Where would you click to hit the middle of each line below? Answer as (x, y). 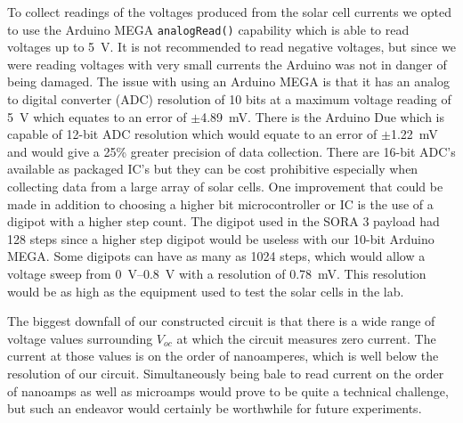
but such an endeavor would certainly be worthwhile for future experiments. (215, 408)
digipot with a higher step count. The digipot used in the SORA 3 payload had (223, 221)
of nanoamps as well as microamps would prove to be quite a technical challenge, (228, 390)
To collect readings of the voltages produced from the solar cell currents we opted (230, 12)
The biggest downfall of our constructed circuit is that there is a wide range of (221, 321)
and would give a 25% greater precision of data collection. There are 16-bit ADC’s (231, 151)
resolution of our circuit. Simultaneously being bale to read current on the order (226, 373)
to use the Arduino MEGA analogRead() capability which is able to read (208, 29)
